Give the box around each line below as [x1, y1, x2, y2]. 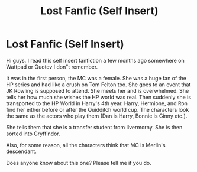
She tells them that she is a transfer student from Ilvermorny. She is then [6, 124, 183, 131]
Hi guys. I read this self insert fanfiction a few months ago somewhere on [6, 57, 185, 64]
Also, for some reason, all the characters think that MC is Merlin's [6, 141, 166, 148]
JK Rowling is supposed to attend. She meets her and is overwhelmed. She [6, 87, 189, 94]
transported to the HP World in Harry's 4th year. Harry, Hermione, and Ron [6, 99, 188, 107]
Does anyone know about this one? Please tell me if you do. [6, 159, 152, 166]
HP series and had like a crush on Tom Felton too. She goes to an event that [6, 81, 191, 88]
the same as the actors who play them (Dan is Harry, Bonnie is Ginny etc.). [6, 112, 188, 119]
